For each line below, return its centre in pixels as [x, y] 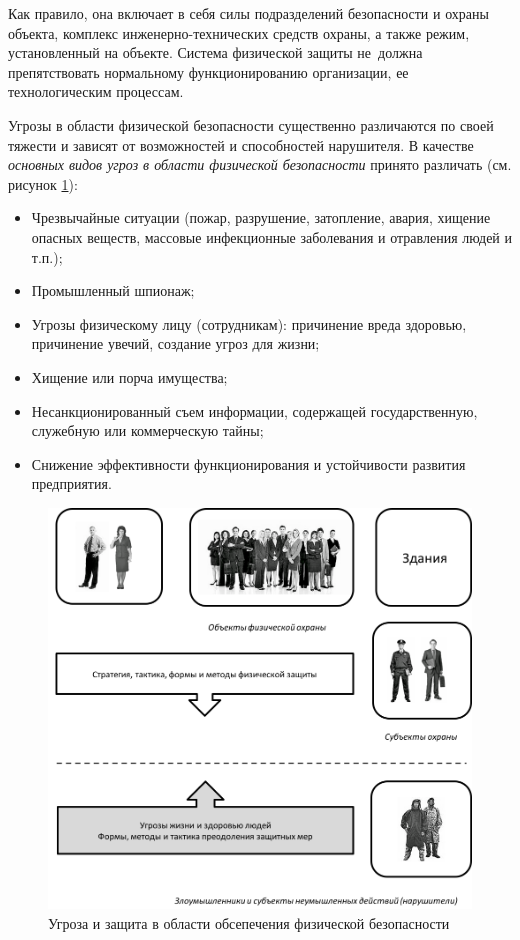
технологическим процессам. [96, 91]
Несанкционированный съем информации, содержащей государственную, [254, 410]
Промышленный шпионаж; [113, 290]
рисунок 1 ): [43, 183]
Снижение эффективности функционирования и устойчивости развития [248, 463]
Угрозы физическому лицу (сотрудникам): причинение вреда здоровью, [249, 323]
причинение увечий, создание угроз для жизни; [175, 343]
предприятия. [71, 483]
